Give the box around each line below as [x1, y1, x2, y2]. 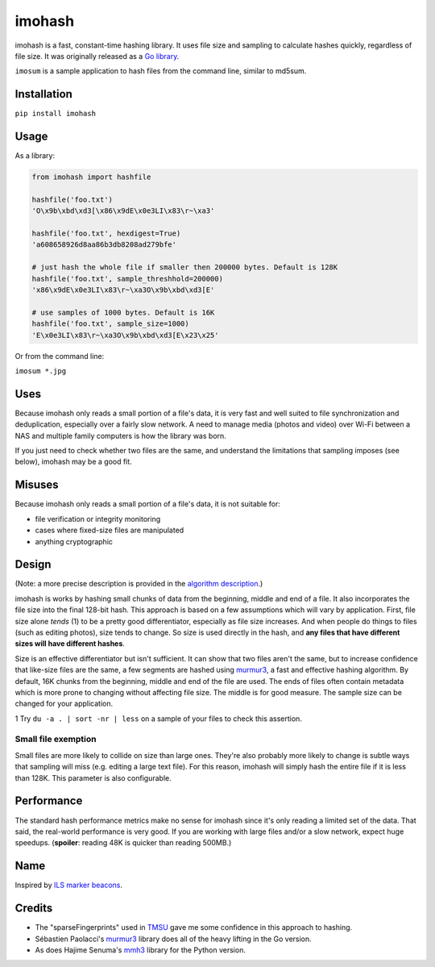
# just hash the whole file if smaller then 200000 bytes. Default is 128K [31, 263, 338, 272]
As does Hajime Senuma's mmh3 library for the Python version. [35, 944, 246, 955]
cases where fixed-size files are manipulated [35, 525, 184, 536]
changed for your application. [14, 698, 113, 709]
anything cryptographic [35, 536, 113, 546]
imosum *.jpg [14, 366, 67, 375]
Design [14, 557, 52, 572]
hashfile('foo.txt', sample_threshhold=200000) [31, 274, 223, 283]
